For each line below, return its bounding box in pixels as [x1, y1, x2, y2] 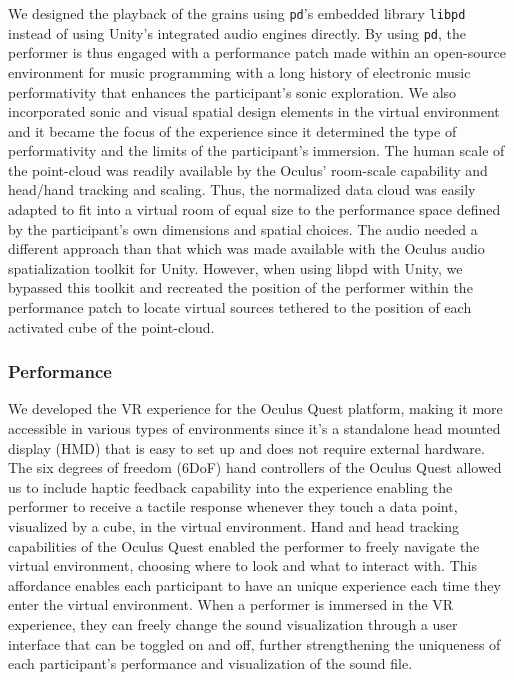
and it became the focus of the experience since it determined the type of [8, 120, 457, 141]
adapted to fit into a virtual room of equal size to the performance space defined [8, 199, 501, 220]
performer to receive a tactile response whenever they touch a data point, [8, 496, 458, 517]
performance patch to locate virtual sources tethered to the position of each [8, 297, 472, 318]
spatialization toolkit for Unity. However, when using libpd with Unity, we [8, 257, 463, 278]
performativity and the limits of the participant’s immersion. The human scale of [8, 140, 505, 161]
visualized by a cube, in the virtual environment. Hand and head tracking [8, 516, 459, 536]
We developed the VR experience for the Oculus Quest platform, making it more [8, 398, 503, 419]
